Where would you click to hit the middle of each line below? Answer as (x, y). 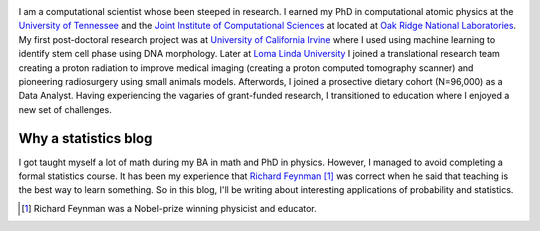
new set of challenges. (65, 109)
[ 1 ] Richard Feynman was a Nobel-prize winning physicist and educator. (169, 208)
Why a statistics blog (85, 138)
